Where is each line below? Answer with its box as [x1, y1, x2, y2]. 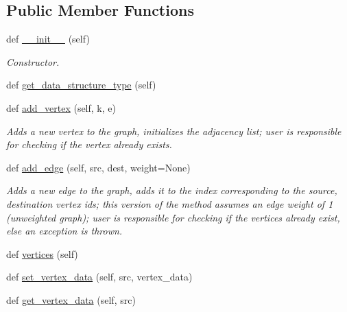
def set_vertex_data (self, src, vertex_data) [6, 269, 193, 284]
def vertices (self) [6, 246, 78, 261]
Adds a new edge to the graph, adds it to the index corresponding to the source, [6, 183, 337, 197]
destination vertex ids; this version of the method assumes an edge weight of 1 [6, 196, 333, 211]
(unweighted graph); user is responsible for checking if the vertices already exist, [6, 210, 340, 224]
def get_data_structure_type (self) [6, 77, 156, 92]
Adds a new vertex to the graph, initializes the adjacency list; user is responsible [6, 123, 342, 138]
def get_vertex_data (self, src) [6, 292, 136, 307]
